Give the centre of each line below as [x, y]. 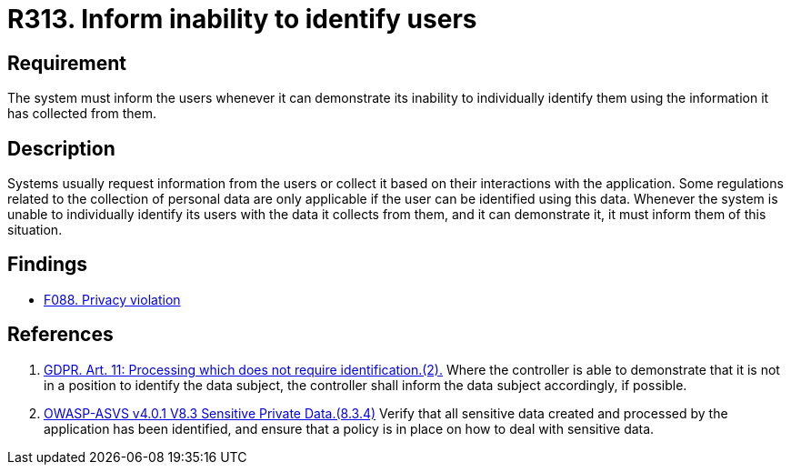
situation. [35, 230]
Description [61, 148]
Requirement [67, 63]
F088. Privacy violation [112, 299]
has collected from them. [82, 114]
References [60, 335]
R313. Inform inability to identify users [242, 19]
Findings [48, 265]
